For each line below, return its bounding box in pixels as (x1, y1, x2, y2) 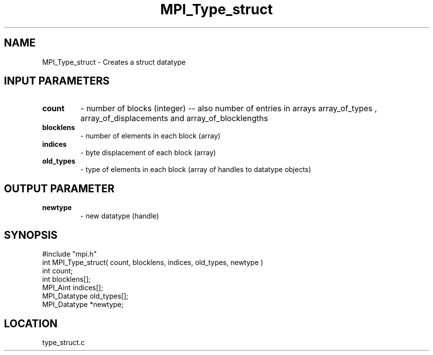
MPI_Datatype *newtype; (42, 300, 124, 309)
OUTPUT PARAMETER (4, 182, 115, 195)
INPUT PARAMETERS (4, 75, 110, 88)
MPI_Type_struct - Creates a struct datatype (42, 57, 186, 66)
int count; (42, 266, 73, 275)
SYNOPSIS (4, 228, 58, 241)
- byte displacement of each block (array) (80, 148, 216, 157)
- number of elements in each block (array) (80, 132, 220, 140)
